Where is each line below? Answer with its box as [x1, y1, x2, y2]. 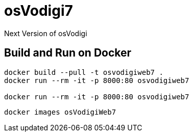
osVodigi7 [4, 2, 73, 19]
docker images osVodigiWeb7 [4, 107, 116, 116]
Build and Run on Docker [4, 46, 132, 60]
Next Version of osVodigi [4, 29, 87, 38]
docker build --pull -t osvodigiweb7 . [4, 68, 163, 76]
